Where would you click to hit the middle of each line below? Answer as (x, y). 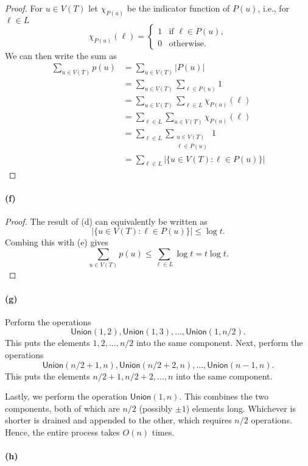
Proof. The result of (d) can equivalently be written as (106, 221)
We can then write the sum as (61, 55)
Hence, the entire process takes (62, 432)
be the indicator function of (178, 8)
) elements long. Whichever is (241, 408)
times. (163, 432)
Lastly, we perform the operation (66, 396)
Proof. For (24, 8)
